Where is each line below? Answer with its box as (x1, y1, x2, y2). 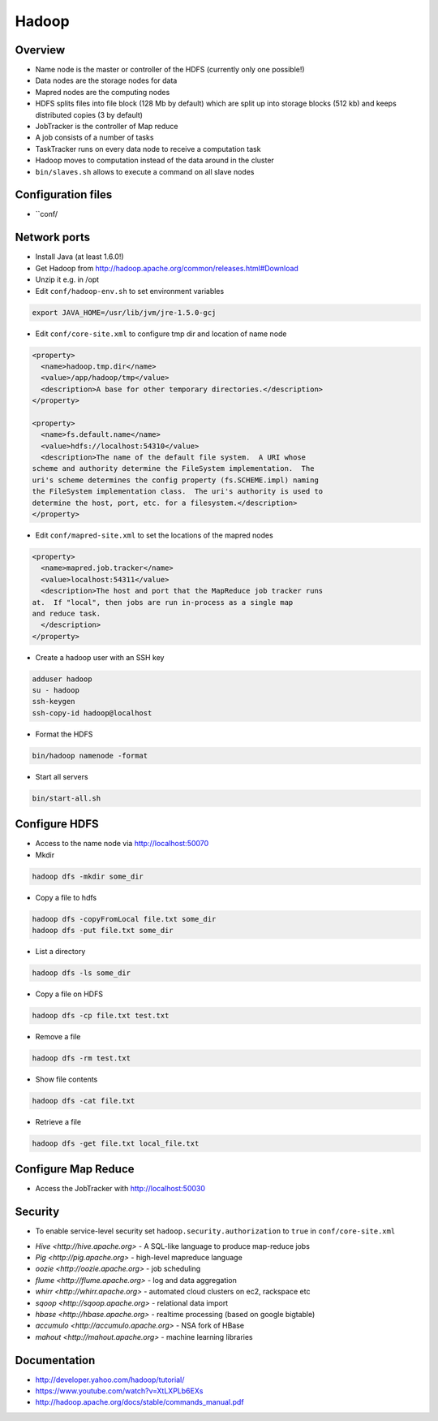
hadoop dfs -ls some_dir (32, 968, 131, 978)
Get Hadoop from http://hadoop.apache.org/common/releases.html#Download (35, 263, 299, 273)
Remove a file (35, 1031, 81, 1041)
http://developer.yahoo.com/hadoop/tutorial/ (35, 1375, 185, 1384)
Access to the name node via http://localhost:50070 (35, 839, 209, 849)
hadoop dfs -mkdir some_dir (32, 871, 144, 881)
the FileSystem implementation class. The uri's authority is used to (32, 487, 324, 496)
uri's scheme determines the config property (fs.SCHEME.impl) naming (32, 475, 320, 485)
